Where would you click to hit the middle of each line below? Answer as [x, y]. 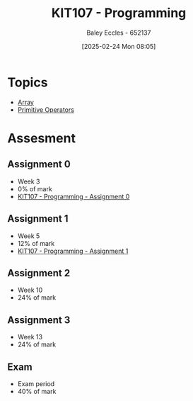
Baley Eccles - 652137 [119, 33]
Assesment [42, 138]
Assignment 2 [39, 273]
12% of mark [36, 243]
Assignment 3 [39, 320]
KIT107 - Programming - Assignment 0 [74, 196]
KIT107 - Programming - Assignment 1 [73, 251]
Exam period [36, 383]
